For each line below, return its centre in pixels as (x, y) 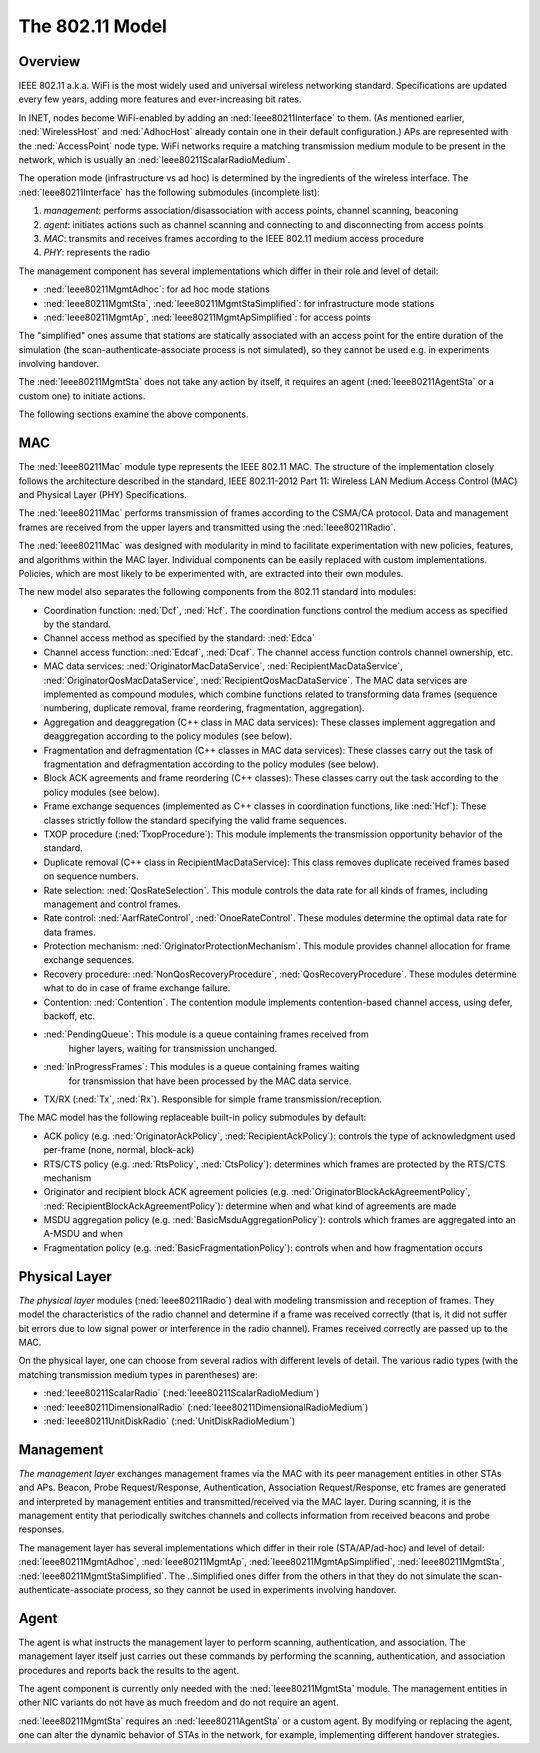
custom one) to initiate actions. (82, 396)
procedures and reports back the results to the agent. (129, 1670)
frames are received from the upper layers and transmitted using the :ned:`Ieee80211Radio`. (207, 527)
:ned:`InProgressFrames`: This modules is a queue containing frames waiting (201, 1067)
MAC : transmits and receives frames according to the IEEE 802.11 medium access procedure (234, 238)
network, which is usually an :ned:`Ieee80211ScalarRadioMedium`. (154, 160)
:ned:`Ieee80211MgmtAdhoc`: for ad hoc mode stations (156, 289)
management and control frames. (112, 904)
